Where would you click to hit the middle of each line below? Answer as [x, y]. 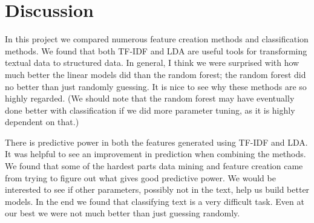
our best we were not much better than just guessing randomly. [123, 213]
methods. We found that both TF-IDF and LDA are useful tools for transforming [156, 50]
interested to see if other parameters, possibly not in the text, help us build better [157, 189]
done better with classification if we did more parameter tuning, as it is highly [150, 110]
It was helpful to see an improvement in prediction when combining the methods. [155, 154]
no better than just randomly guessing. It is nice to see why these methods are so [156, 86]
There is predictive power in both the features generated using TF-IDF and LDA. [156, 142]
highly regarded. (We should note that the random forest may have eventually [150, 98]
